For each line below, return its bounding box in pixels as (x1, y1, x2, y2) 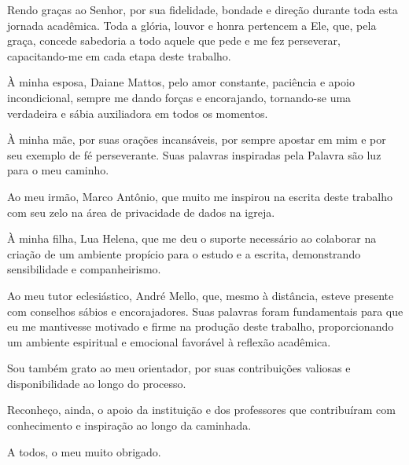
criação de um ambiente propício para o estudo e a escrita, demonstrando (7, 245, 361, 262)
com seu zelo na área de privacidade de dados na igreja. (7, 203, 275, 220)
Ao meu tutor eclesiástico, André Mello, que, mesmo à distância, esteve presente (7, 287, 394, 303)
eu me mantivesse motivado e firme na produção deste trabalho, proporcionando (7, 318, 394, 335)
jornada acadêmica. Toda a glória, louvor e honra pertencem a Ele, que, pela (7, 16, 377, 33)
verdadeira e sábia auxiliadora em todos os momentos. (7, 104, 268, 121)
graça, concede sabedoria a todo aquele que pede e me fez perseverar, (7, 32, 341, 49)
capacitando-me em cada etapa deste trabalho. (7, 47, 231, 64)
